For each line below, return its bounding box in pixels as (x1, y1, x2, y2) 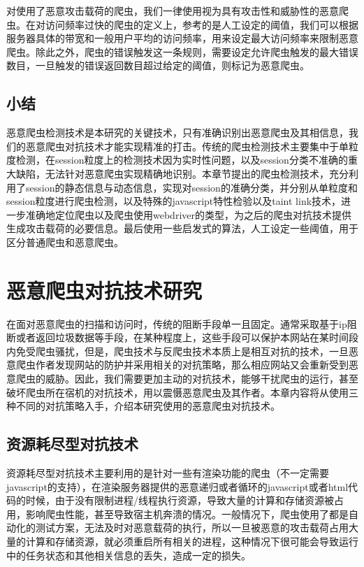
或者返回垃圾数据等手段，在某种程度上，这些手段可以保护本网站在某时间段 (15, 330, 358, 345)
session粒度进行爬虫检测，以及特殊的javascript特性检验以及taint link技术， (6, 194, 342, 208)
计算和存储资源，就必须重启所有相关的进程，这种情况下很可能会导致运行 (25, 533, 358, 548)
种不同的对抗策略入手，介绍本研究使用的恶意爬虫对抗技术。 (6, 399, 280, 413)
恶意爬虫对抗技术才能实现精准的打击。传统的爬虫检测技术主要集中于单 (25, 138, 349, 153)
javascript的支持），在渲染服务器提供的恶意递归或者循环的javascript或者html (6, 479, 349, 494)
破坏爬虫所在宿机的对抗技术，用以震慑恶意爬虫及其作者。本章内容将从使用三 (6, 385, 358, 399)
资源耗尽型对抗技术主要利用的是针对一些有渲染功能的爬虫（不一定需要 (6, 466, 329, 480)
